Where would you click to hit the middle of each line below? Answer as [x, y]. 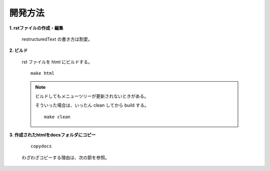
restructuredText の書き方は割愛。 [57, 39]
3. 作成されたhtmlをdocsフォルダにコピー [52, 135]
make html [42, 73]
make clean [57, 117]
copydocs [41, 146]
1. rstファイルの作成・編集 [36, 28]
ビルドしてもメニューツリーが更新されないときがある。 [92, 96]
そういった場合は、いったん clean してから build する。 [92, 105]
